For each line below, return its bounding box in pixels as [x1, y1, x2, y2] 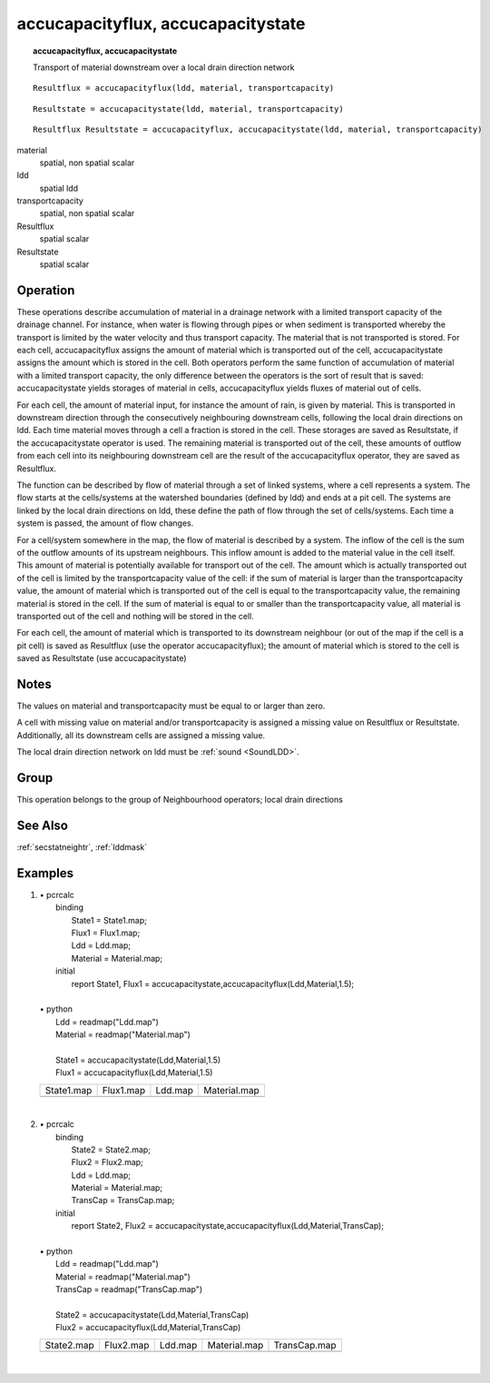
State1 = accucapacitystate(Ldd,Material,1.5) [55, 1054, 221, 1065]
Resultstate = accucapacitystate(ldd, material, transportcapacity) [33, 104, 344, 114]
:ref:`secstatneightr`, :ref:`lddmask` [16, 841, 148, 853]
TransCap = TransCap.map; [71, 1195, 175, 1206]
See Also [16, 817, 68, 833]
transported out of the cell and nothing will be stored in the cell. [16, 610, 254, 621]
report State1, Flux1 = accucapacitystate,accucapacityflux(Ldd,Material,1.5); [71, 978, 355, 989]
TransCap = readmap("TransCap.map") [55, 1284, 203, 1295]
